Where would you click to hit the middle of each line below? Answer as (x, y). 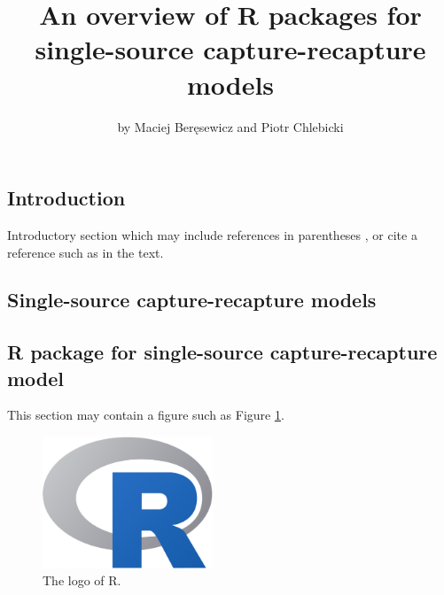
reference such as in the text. (86, 252)
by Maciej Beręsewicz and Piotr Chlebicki (230, 126)
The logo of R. (82, 580)
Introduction (66, 198)
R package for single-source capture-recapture (222, 352)
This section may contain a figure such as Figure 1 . (146, 415)
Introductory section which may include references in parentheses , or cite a (212, 234)
